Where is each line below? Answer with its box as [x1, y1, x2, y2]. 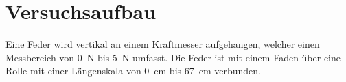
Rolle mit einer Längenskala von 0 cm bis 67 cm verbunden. [5, 64, 261, 78]
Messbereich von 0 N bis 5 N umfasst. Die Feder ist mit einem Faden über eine [5, 50, 341, 64]
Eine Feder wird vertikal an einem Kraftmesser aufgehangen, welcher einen [5, 37, 320, 51]
